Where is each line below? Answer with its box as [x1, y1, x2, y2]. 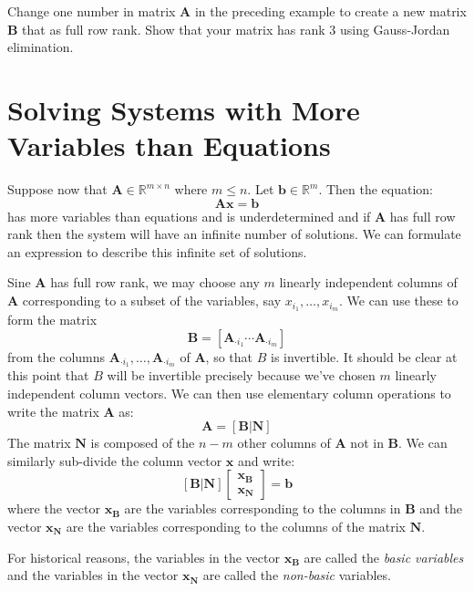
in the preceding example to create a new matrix [194, 2, 467, 20]
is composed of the [90, 433, 195, 452]
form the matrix [7, 309, 98, 328]
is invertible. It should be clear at [270, 347, 458, 366]
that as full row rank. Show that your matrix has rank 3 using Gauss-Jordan [22, 19, 450, 38]
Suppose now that [7, 180, 108, 199]
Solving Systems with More [7, 90, 360, 128]
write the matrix [7, 401, 99, 420]
